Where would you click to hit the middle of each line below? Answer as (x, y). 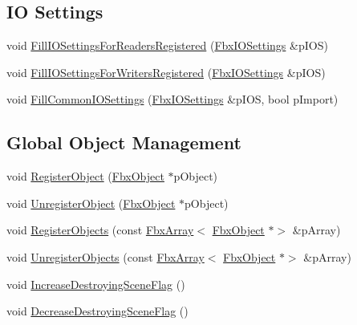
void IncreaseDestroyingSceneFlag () (96, 284)
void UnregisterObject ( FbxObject (91, 203)
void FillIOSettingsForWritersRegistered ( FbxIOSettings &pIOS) (166, 72)
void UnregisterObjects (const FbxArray (105, 256)
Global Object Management (124, 142)
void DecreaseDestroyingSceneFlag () (97, 311)
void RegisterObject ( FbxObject (85, 176)
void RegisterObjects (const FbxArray (100, 230)
